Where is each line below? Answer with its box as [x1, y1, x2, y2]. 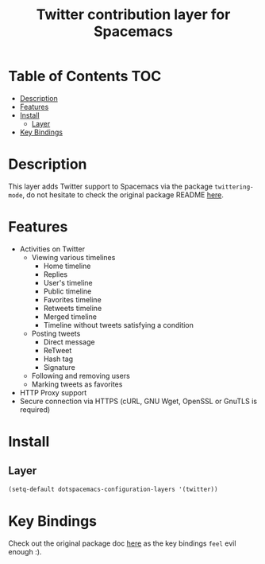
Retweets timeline [43, 303, 102, 313]
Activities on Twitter [19, 244, 86, 254]
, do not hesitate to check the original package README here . [22, 189, 225, 200]
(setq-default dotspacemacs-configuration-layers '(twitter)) [8, 485, 218, 493]
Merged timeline [43, 312, 98, 321]
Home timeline [43, 261, 91, 270]
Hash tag [43, 354, 74, 364]
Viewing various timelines [31, 252, 116, 262]
